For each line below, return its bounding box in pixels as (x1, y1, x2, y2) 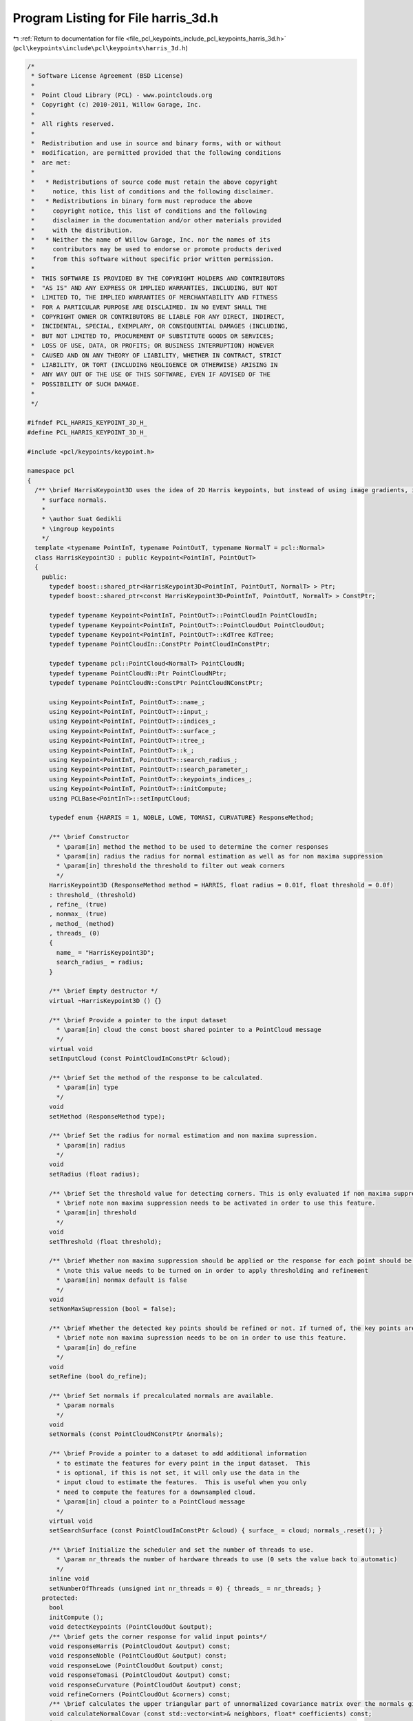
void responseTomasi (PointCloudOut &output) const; (49, 1671, 231, 1679)
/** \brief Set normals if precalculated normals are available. (49, 1391, 275, 1400)
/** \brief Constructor (49, 833, 129, 841)
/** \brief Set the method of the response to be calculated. (49, 1074, 264, 1081)
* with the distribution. (31, 226, 134, 234)
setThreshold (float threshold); (49, 1238, 162, 1245)
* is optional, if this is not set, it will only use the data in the (56, 1468, 299, 1477)
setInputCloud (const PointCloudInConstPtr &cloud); (49, 1055, 231, 1063)
